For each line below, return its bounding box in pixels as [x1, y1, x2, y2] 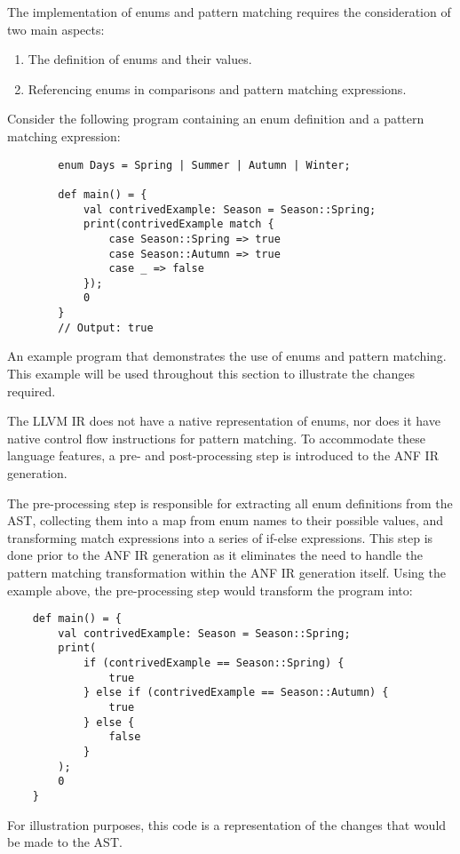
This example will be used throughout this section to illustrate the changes [7, 364, 416, 383]
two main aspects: [7, 20, 105, 38]
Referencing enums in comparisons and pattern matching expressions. [28, 79, 407, 98]
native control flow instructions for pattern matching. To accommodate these [7, 428, 425, 447]
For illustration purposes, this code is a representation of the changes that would [7, 815, 447, 834]
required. [7, 381, 56, 400]
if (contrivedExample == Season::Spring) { [83, 657, 345, 670]
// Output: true [58, 321, 154, 334]
